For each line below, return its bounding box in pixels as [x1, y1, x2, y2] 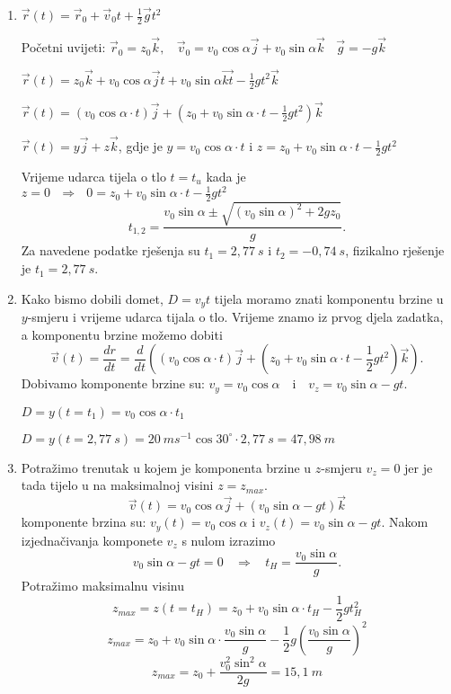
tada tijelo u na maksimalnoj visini [21, 476, 214, 494]
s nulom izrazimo [181, 530, 276, 549]
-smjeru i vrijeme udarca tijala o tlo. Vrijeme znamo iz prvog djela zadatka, [27, 307, 444, 326]
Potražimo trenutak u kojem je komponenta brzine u [21, 458, 312, 476]
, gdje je [118, 137, 163, 156]
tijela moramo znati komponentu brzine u [214, 289, 444, 307]
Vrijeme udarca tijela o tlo [21, 166, 166, 185]
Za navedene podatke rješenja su [21, 241, 200, 260]
